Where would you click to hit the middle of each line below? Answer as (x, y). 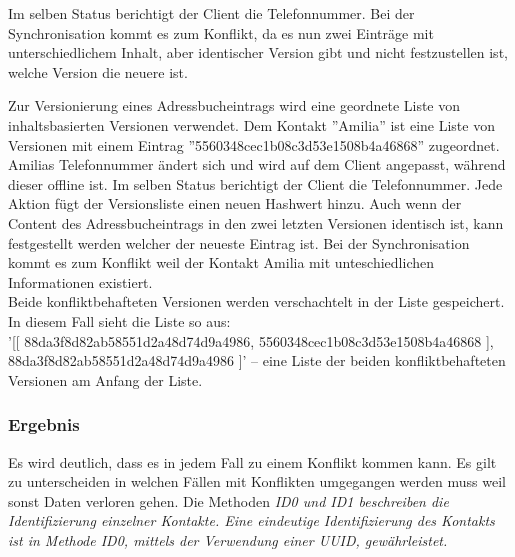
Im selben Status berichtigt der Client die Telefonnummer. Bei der (211, 13)
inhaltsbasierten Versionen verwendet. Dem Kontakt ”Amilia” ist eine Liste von (251, 124)
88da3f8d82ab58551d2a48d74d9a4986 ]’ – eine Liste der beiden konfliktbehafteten (257, 360)
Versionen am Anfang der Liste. (105, 379)
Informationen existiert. (80, 281)
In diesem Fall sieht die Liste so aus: (119, 320)
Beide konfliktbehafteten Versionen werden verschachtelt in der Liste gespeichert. (256, 301)
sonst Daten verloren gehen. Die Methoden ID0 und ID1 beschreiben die (228, 500)
